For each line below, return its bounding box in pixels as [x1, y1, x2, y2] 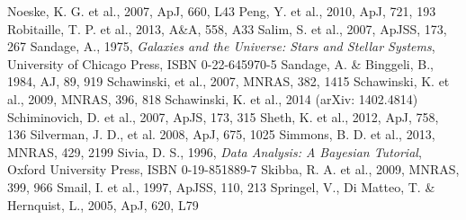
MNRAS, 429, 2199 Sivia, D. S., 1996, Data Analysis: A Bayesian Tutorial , [7, 142, 422, 161]
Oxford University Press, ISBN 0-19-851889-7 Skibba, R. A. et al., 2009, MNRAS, [7, 160, 460, 179]
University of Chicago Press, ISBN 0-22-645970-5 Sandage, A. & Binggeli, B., [7, 54, 434, 73]
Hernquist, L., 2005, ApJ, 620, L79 [7, 195, 199, 214]
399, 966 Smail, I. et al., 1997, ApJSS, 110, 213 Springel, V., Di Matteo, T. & [7, 177, 435, 196]
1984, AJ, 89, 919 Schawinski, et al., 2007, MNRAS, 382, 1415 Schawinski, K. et [7, 72, 450, 91]
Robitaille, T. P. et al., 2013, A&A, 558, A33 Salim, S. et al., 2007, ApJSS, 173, [7, 19, 447, 38]
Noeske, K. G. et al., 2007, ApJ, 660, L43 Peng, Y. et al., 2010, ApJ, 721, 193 [7, 2, 436, 20]
